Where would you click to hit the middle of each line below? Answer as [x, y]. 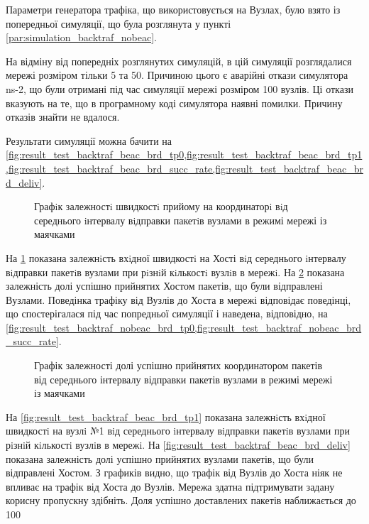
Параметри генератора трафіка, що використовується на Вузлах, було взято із [173, 9]
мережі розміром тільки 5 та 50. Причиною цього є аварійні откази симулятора [177, 75]
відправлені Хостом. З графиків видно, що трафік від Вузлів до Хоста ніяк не [174, 473]
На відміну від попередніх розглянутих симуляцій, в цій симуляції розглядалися [179, 61]
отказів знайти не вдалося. [63, 117]
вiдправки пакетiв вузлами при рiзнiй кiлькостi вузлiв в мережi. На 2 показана [175, 272]
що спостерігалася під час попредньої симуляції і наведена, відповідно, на [167, 313]
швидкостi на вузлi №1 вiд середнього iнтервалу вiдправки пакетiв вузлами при [178, 431]
